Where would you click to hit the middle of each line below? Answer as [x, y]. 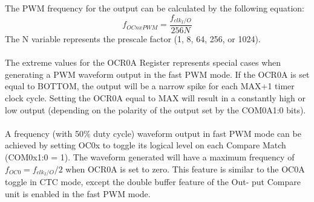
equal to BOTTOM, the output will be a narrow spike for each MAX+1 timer [150, 86]
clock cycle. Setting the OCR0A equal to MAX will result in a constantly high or [155, 98]
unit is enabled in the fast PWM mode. [78, 193]
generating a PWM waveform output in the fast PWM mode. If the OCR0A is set [157, 74]
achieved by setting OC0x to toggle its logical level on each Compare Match [146, 145]
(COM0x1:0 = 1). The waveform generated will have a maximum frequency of [150, 157]
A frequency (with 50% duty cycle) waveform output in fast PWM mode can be [153, 133]
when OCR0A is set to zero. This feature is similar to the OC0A [185, 169]
